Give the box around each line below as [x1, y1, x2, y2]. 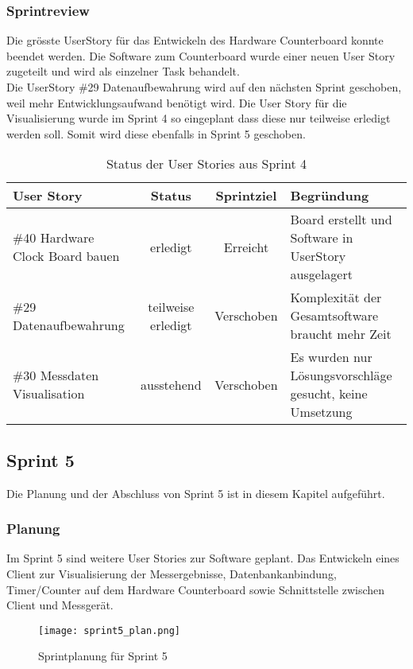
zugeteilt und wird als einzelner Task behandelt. [6, 63, 240, 80]
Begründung [290, 186, 369, 205]
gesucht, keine [290, 384, 368, 403]
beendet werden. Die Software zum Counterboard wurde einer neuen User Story [6, 47, 396, 64]
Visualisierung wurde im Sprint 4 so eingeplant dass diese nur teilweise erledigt [6, 110, 391, 126]
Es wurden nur [290, 348, 372, 367]
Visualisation [13, 384, 85, 403]
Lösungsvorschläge [290, 366, 392, 385]
